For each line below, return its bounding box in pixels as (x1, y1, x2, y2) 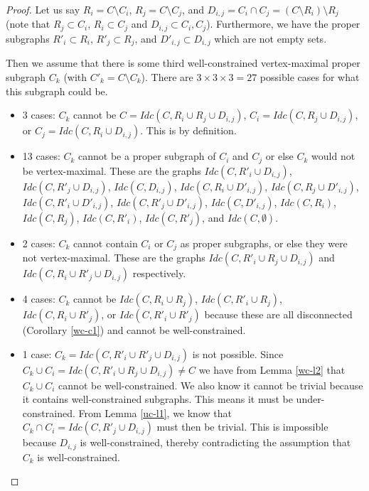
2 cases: (22, 235, 55, 250)
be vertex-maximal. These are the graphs (22, 163, 201, 178)
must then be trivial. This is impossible (156, 419, 328, 434)
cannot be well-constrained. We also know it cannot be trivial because (58, 377, 363, 392)
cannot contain (73, 235, 138, 250)
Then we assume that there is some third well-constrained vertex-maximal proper (6, 55, 360, 70)
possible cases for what (260, 69, 360, 84)
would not (311, 149, 355, 163)
